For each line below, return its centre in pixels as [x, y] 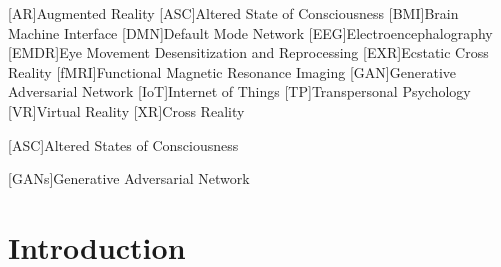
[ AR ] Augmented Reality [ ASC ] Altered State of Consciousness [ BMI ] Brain [233, 13]
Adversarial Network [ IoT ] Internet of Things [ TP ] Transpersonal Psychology [239, 91]
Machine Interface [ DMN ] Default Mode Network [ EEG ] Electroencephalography [250, 32]
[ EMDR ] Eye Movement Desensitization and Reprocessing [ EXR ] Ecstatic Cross [248, 52]
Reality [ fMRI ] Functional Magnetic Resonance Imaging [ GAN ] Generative [232, 71]
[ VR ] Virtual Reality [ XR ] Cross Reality [126, 110]
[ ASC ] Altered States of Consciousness [123, 144]
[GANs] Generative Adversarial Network [129, 178]
